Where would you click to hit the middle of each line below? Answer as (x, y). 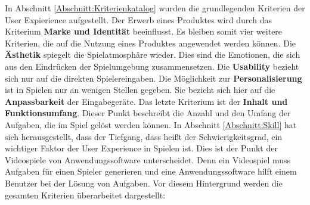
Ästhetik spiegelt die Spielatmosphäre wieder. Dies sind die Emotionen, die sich (153, 55)
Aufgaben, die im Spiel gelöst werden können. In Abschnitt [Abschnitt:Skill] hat (151, 124)
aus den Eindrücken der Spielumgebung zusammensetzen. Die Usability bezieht (152, 66)
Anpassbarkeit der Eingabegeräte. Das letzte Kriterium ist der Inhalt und (146, 101)
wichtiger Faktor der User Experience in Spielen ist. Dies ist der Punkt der (141, 148)
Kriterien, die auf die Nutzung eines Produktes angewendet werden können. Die (150, 43)
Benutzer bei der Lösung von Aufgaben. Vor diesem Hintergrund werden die (144, 183)
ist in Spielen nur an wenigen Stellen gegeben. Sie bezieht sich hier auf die (140, 90)
